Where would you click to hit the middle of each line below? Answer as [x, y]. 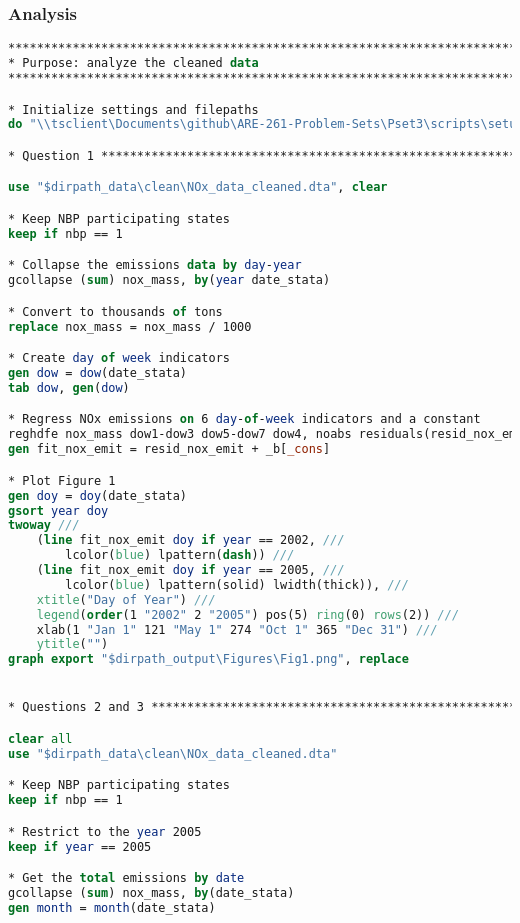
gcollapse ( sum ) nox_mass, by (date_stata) [151, 893]
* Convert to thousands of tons [115, 311]
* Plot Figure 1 [62, 480]
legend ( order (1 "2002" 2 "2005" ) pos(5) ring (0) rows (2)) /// [248, 614]
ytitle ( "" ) [72, 644]
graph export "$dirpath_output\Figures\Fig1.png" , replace [208, 659]
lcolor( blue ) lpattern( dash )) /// [180, 555]
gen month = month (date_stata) [112, 907]
